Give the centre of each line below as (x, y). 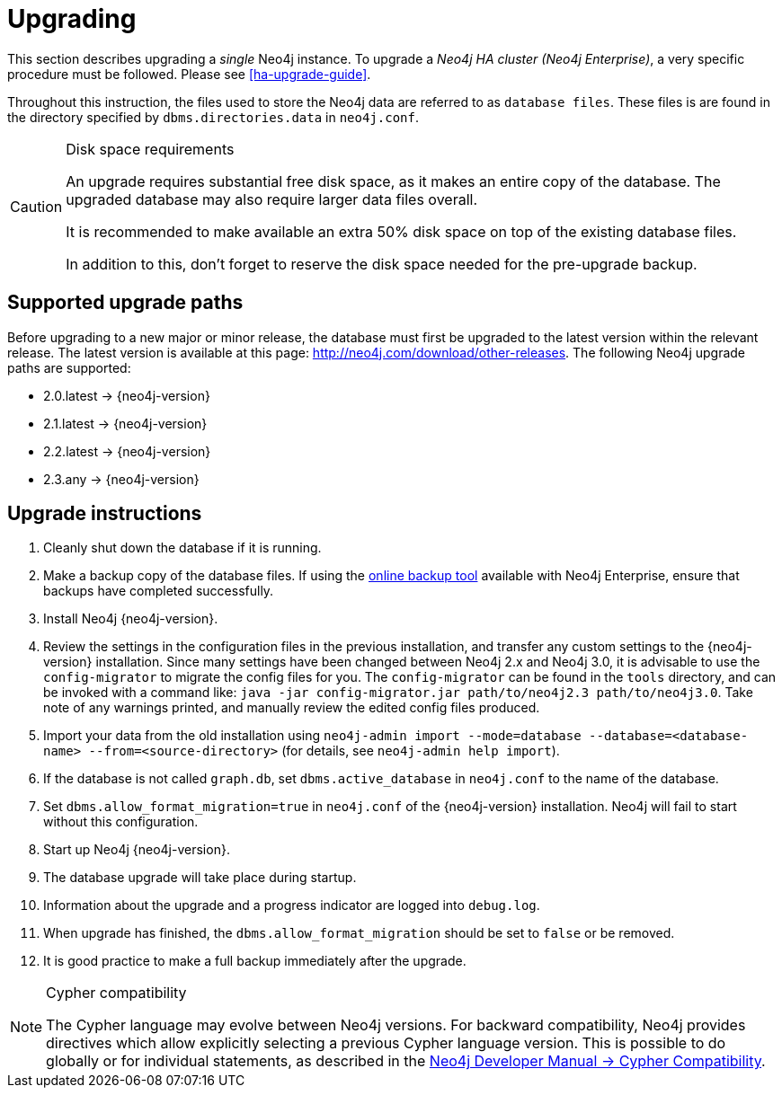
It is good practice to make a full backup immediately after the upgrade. (255, 961)
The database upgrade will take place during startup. (200, 878)
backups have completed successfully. (159, 591)
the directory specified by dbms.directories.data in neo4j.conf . (213, 117)
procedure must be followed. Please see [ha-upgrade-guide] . (189, 74)
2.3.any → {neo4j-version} (121, 479)
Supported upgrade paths (125, 303)
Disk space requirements (150, 149)
